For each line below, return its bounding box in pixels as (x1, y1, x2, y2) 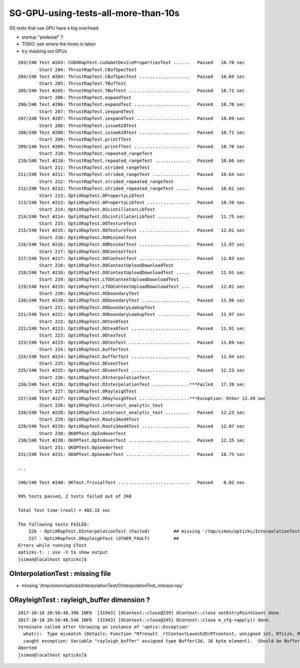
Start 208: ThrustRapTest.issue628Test (39, 122, 137, 128)
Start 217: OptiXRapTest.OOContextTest (39, 248, 137, 254)
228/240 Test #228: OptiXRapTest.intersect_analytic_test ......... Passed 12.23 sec (18, 409, 245, 415)
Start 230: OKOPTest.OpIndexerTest (39, 430, 126, 436)
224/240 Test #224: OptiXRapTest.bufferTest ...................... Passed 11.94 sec (18, 353, 245, 359)
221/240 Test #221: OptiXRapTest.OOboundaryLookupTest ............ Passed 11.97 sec (18, 311, 245, 317)
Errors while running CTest (18, 542, 87, 548)
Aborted (18, 645, 37, 651)
